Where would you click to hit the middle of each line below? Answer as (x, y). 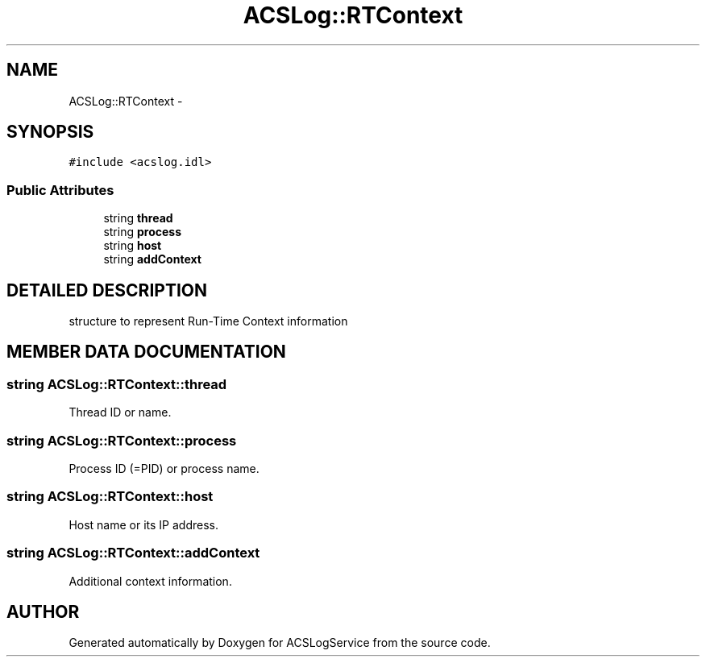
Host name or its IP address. (144, 524)
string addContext (152, 259)
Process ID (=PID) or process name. (164, 468)
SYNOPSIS (50, 132)
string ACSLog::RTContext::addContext (133, 553)
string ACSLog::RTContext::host (110, 497)
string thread (138, 218)
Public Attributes (60, 190)
